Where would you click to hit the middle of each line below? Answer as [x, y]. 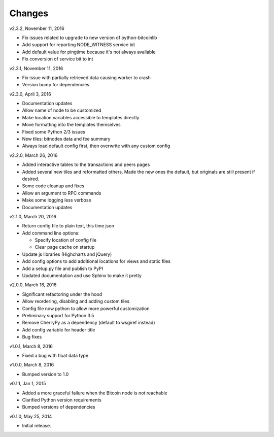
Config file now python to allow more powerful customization [86, 308]
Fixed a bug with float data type [55, 355]
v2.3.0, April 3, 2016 [30, 94]
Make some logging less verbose [57, 200]
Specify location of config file [65, 240]
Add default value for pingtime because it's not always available [89, 52]
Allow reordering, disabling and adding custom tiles [76, 301]
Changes [29, 13]
